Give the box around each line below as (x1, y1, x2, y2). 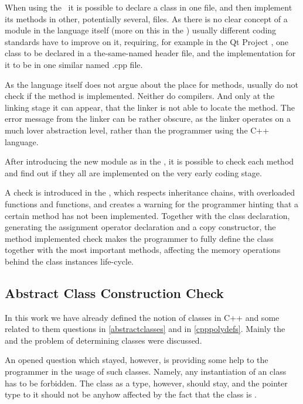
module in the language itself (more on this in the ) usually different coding (5, 24, 277, 36)
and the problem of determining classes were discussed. (5, 334, 202, 346)
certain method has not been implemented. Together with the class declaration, (5, 209, 290, 221)
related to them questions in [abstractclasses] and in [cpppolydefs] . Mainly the (5, 323, 285, 335)
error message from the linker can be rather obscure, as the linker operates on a (5, 112, 291, 125)
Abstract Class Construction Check (5, 283, 224, 302)
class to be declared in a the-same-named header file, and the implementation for (5, 47, 296, 59)
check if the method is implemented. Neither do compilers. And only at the (5, 90, 275, 102)
